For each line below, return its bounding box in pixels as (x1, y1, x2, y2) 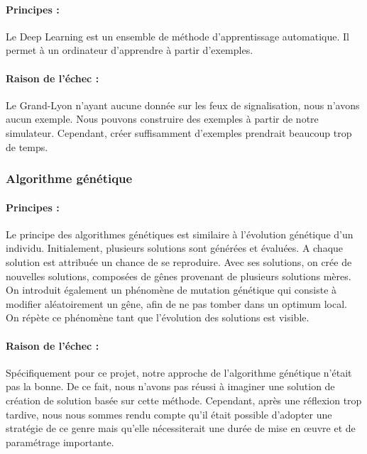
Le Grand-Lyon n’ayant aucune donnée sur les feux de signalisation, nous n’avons (6, 97, 360, 112)
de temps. (6, 139, 48, 154)
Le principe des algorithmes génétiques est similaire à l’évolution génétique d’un (6, 226, 354, 241)
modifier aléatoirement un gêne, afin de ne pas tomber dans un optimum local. (6, 296, 347, 311)
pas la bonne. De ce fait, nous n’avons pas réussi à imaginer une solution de (6, 379, 335, 394)
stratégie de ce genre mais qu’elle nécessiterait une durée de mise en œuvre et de (6, 421, 356, 436)
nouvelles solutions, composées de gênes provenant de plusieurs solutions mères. (6, 268, 351, 283)
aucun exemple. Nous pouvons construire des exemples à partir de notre (6, 111, 319, 126)
